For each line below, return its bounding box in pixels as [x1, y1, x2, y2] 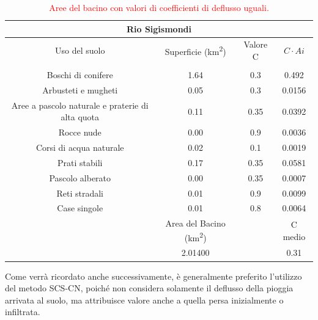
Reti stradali [56, 186, 103, 199]
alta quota [61, 111, 100, 123]
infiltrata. [5, 305, 40, 318]
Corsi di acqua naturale [35, 141, 124, 154]
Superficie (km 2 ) [165, 43, 226, 58]
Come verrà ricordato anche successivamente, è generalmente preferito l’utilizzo [5, 269, 302, 282]
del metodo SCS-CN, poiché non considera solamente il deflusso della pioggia [5, 282, 294, 294]
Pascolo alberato [49, 171, 111, 184]
